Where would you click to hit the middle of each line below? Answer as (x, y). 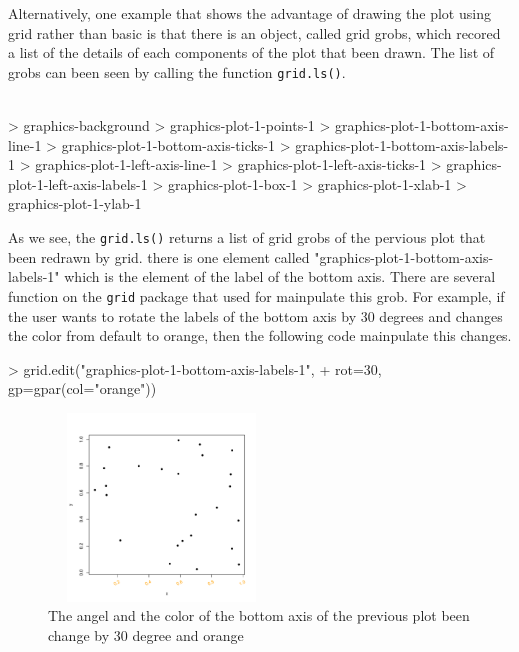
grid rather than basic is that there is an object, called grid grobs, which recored (254, 32)
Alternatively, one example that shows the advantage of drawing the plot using (249, 13)
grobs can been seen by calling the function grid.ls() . (177, 71)
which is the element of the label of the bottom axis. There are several (280, 276)
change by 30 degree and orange (146, 635)
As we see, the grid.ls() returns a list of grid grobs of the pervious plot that (247, 237)
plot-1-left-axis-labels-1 (78, 183)
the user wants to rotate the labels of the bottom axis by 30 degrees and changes (255, 315)
